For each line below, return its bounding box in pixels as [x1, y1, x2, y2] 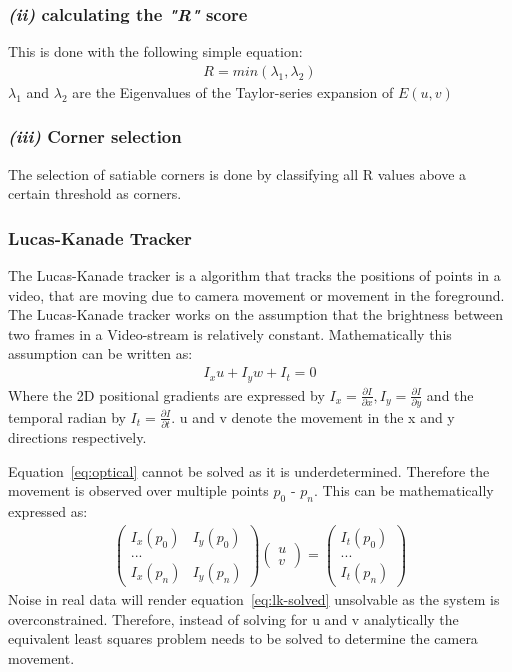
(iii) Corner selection [8, 124, 182, 149]
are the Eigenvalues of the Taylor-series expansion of [72, 81, 394, 102]
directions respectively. [8, 427, 147, 448]
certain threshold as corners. [8, 183, 182, 204]
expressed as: [8, 501, 88, 522]
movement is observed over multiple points [8, 480, 269, 501]
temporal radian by [8, 406, 126, 427]
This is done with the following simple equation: [8, 41, 303, 62]
